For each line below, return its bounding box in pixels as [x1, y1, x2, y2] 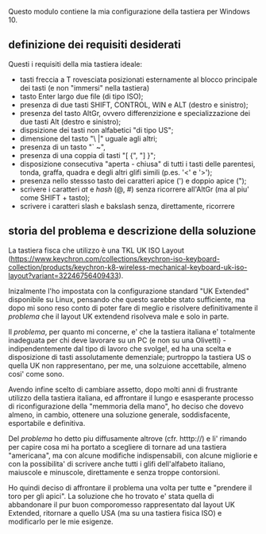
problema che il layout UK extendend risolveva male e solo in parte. [8, 311, 229, 321]
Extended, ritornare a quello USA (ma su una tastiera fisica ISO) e [8, 508, 222, 517]
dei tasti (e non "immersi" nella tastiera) [19, 83, 149, 92]
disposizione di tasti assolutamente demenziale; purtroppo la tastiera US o [8, 352, 252, 362]
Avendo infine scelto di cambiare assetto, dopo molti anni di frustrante [8, 385, 238, 394]
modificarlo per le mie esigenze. [8, 517, 114, 526]
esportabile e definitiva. [8, 418, 86, 428]
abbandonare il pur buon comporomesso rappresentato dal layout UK [8, 500, 236, 509]
